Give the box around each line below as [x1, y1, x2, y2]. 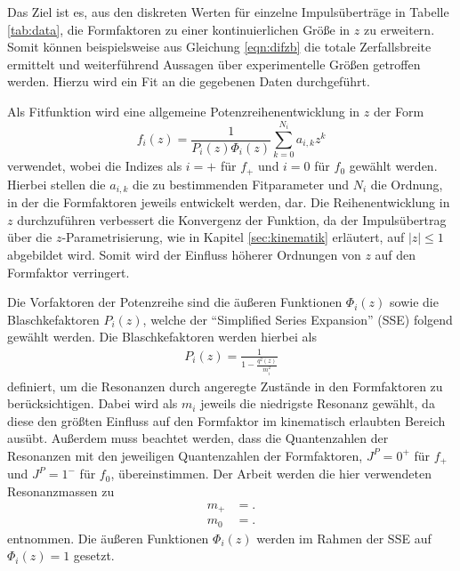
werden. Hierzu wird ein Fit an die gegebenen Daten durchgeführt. [7, 72, 370, 91]
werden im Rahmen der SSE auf [256, 528, 432, 547]
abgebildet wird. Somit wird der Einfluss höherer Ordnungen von [7, 245, 361, 264]
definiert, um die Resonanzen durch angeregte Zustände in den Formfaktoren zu [7, 376, 443, 395]
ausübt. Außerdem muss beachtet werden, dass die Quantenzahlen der [7, 429, 389, 447]
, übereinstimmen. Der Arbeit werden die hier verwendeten [110, 464, 432, 483]
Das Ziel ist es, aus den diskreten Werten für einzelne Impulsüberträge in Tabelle [7, 3, 449, 20]
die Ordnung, [370, 174, 443, 193]
